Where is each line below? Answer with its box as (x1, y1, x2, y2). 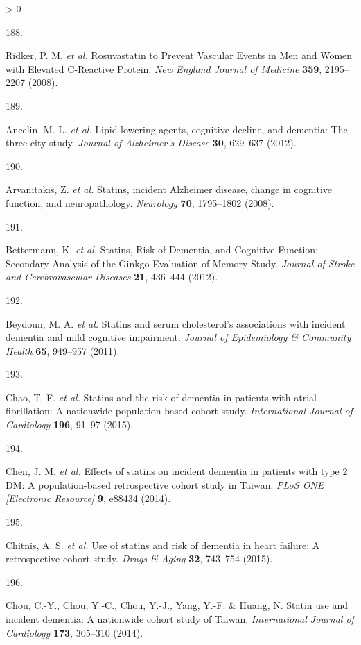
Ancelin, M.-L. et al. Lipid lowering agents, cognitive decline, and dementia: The (6, 122, 348, 136)
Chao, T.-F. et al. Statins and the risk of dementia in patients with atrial (6, 389, 317, 404)
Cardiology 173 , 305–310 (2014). (6, 625, 143, 639)
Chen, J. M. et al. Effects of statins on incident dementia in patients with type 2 (6, 464, 348, 478)
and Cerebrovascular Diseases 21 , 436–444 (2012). (6, 269, 218, 284)
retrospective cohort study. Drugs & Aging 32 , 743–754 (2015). (6, 551, 273, 566)
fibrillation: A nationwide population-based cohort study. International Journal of (6, 403, 353, 418)
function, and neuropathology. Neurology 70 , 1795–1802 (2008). (6, 195, 274, 210)
